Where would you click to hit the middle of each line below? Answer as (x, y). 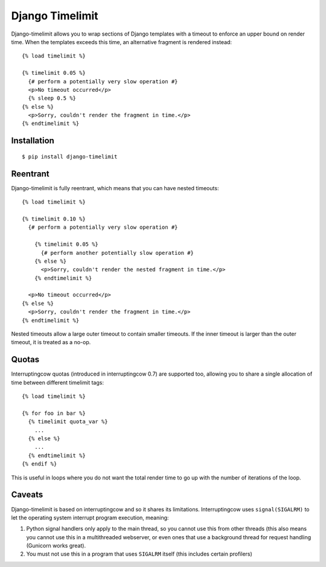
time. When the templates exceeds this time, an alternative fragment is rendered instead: (122, 42)
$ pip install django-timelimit (70, 156)
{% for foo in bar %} (54, 413)
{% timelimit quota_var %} (68, 422)
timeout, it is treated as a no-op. (51, 342)
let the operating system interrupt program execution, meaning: (90, 517)
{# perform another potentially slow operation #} (117, 253)
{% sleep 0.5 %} (52, 98)
